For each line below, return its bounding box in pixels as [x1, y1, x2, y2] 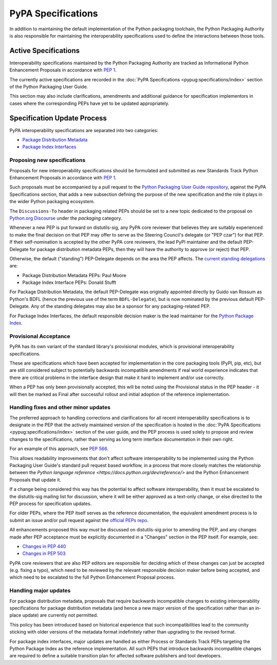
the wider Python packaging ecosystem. [9, 199, 95, 205]
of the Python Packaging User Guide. [9, 84, 88, 90]
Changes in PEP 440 [22, 543, 66, 549]
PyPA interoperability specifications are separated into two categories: [9, 127, 159, 133]
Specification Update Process [9, 114, 107, 122]
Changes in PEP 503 [22, 550, 66, 556]
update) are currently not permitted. [22, 612, 98, 618]
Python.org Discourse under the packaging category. [9, 215, 123, 221]
